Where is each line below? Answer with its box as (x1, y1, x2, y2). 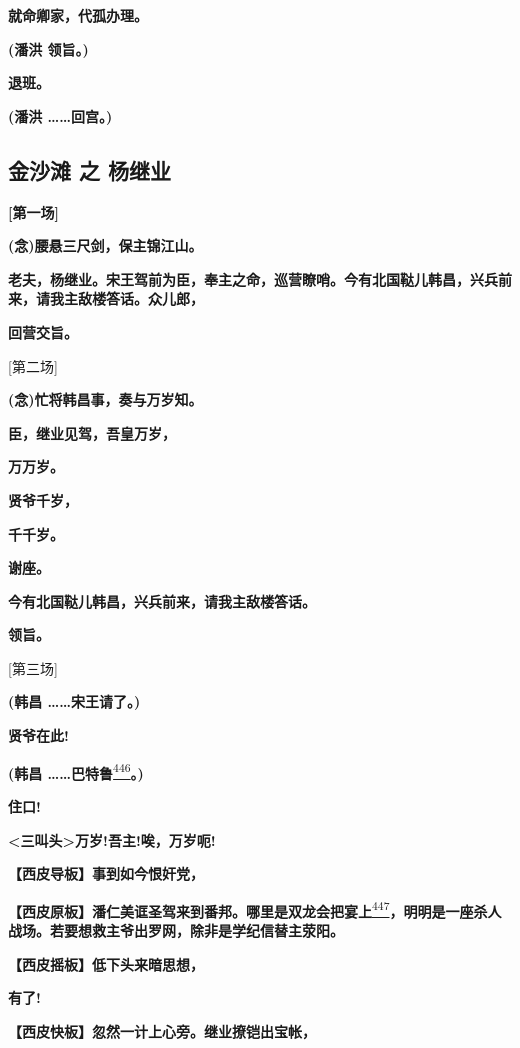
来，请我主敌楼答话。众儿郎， (8, 288, 204, 309)
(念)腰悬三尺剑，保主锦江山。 (8, 235, 203, 256)
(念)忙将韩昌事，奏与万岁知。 (8, 389, 203, 410)
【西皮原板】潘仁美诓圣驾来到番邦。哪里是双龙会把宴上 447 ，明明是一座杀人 (8, 897, 502, 921)
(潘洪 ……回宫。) (8, 105, 113, 126)
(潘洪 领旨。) (8, 38, 89, 59)
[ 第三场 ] (8, 657, 58, 678)
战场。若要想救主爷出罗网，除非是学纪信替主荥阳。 (8, 919, 344, 940)
